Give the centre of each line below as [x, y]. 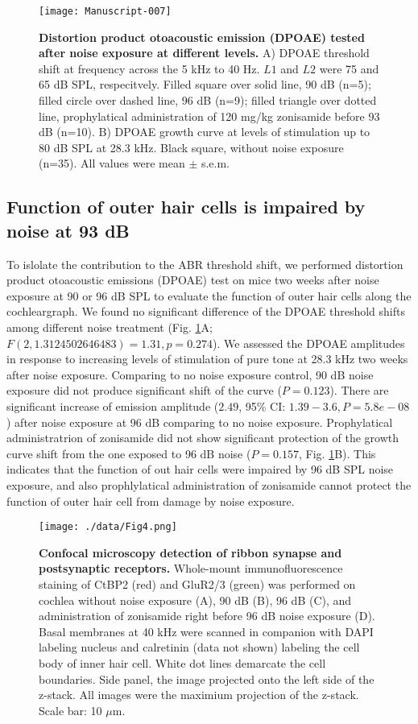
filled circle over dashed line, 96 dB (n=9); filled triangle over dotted [208, 100]
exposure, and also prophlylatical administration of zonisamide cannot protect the [209, 484]
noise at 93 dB [68, 230]
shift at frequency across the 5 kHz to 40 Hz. [149, 68]
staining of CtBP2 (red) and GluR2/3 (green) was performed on [197, 583]
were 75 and [349, 68]
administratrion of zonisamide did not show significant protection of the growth [203, 438]
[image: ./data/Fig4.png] [108, 527]
